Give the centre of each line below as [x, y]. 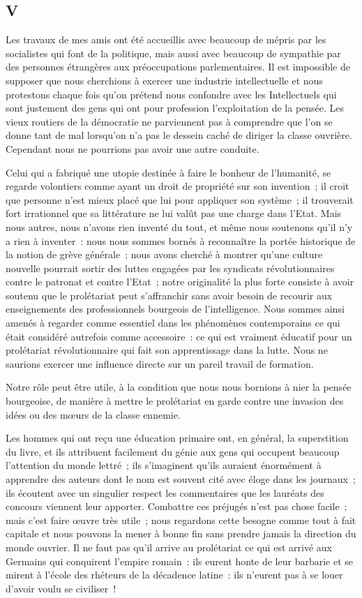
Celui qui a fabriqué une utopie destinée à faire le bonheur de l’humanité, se [168, 172]
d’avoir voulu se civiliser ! [61, 588]
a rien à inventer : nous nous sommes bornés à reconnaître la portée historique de [181, 240]
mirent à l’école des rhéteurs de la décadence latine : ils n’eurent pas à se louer [174, 575]
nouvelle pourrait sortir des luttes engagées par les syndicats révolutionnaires [170, 268]
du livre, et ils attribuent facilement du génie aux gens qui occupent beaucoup [173, 451]
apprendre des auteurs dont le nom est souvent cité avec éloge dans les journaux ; [181, 479]
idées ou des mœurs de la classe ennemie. [93, 414]
